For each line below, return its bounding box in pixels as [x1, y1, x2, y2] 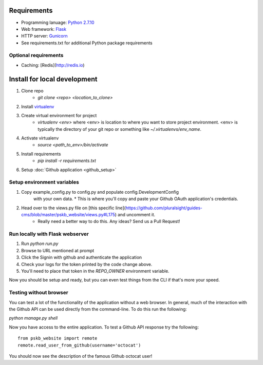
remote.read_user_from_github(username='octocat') [18, 342, 141, 348]
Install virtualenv [21, 103, 55, 109]
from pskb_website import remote [18, 336, 97, 341]
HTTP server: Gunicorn [21, 33, 68, 39]
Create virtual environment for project [21, 112, 97, 118]
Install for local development [9, 75, 97, 83]
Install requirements [21, 151, 61, 157]
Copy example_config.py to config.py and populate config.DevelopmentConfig [21, 189, 179, 195]
